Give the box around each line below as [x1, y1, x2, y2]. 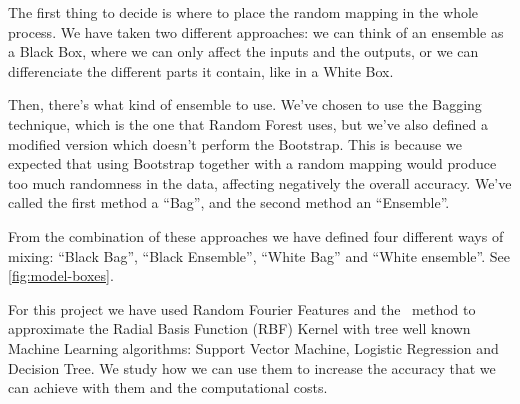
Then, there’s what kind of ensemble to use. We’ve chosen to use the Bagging [8, 94, 482, 115]
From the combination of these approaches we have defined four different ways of [8, 225, 504, 246]
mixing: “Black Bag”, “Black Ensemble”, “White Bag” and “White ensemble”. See [8, 245, 510, 266]
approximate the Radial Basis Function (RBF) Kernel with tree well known [8, 318, 471, 339]
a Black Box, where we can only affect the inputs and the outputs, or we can [8, 41, 479, 62]
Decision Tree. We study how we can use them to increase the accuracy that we [8, 357, 496, 378]
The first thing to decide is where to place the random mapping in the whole [8, 2, 479, 22]
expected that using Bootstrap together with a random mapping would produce [8, 153, 497, 174]
